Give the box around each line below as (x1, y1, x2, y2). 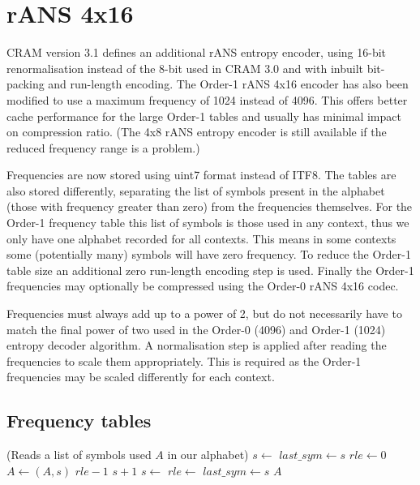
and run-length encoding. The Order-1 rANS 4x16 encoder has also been (48, 75, 409, 92)
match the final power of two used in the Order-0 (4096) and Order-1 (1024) (6, 320, 386, 337)
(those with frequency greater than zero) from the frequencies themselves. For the (6, 198, 413, 215)
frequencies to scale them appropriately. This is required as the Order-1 (6, 352, 362, 369)
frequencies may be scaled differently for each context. (6, 368, 275, 385)
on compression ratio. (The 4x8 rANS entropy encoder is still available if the (6, 123, 387, 140)
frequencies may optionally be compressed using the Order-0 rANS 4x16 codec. (6, 277, 399, 294)
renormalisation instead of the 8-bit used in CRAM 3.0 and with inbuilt (6, 59, 363, 76)
